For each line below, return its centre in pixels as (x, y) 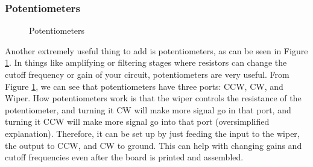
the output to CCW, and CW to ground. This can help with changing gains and (153, 145)
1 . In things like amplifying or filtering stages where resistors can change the (146, 62)
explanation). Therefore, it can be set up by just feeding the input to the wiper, (152, 133)
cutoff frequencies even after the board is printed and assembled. (124, 157)
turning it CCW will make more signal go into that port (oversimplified (137, 121)
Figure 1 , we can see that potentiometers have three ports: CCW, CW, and (144, 86)
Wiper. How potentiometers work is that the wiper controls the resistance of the (153, 98)
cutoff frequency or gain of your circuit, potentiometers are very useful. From (147, 74)
